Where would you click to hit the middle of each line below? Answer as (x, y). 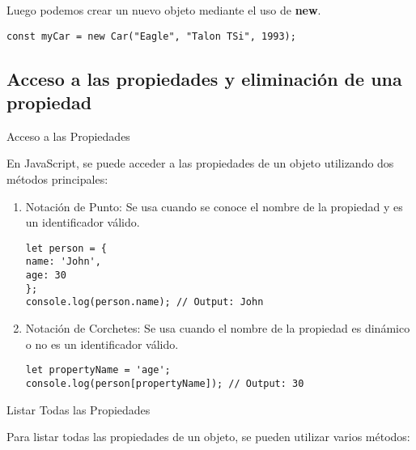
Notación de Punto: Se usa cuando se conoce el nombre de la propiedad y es (214, 206)
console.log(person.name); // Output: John (144, 302)
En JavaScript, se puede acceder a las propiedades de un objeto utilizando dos (200, 163)
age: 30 (46, 276)
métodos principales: (57, 179)
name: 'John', (63, 262)
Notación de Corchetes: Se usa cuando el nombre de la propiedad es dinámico (218, 328)
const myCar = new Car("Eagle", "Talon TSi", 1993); (151, 36)
